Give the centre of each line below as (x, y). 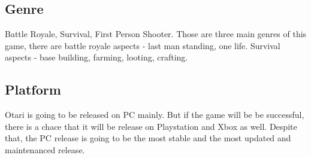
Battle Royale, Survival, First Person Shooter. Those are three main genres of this (156, 34)
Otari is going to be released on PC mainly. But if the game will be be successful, (155, 115)
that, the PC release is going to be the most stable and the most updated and (148, 138)
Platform (33, 89)
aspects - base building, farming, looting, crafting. (96, 57)
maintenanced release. (45, 149)
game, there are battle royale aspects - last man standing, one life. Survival (143, 45)
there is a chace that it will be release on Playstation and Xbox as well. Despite (151, 126)
